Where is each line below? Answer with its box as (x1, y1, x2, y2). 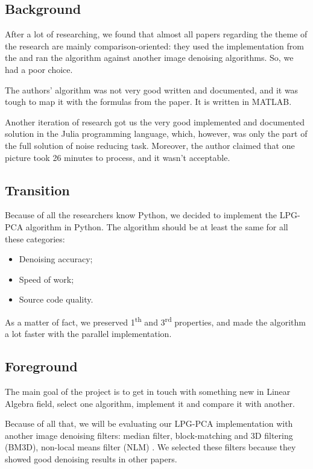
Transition (5, 180, 70, 199)
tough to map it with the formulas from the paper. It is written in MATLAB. (5, 95, 292, 108)
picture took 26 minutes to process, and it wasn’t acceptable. (5, 151, 230, 163)
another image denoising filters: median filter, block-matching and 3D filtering (5, 429, 293, 441)
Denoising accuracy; (19, 253, 93, 265)
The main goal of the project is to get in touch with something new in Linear (5, 385, 291, 397)
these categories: (5, 232, 65, 245)
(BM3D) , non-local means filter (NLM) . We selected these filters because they (5, 441, 296, 453)
